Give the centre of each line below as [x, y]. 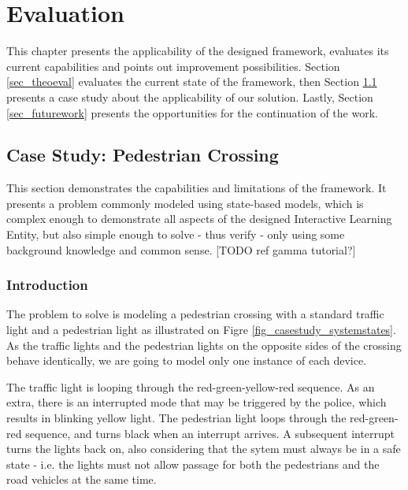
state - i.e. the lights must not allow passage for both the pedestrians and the [193, 464]
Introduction [47, 285]
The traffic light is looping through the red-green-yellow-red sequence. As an [191, 386]
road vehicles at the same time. [82, 479]
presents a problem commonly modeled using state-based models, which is [185, 203]
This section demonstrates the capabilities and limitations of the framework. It [197, 188]
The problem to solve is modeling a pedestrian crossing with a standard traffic [195, 314]
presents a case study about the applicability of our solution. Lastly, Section [190, 97]
